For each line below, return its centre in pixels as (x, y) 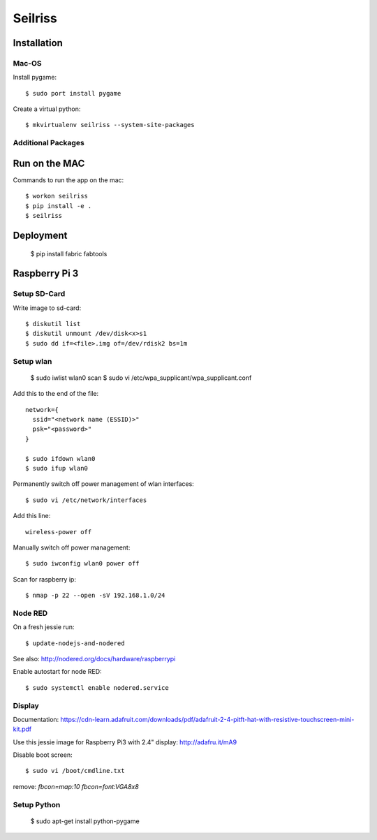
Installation (38, 43)
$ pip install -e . (59, 206)
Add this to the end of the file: (56, 394)
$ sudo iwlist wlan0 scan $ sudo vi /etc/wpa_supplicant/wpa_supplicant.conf (141, 378)
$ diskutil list (53, 324)
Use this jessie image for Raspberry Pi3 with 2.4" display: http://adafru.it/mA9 (125, 742)
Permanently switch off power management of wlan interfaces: (104, 484)
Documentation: (36, 719)
